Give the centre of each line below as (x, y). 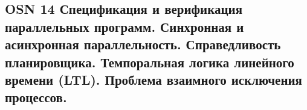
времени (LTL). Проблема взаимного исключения (153, 79)
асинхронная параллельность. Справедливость (143, 44)
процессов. (36, 97)
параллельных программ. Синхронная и (124, 26)
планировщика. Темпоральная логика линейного (150, 62)
